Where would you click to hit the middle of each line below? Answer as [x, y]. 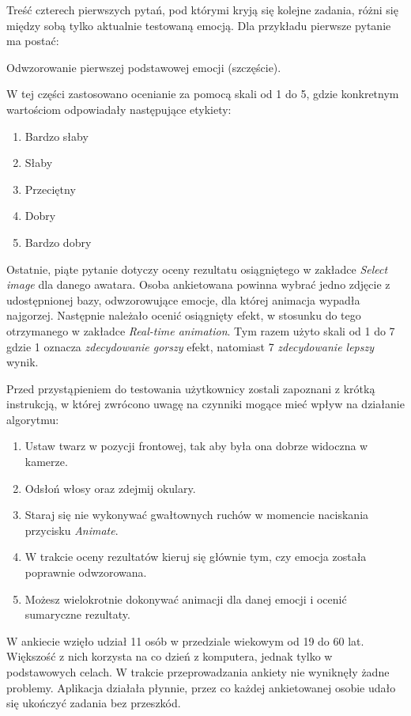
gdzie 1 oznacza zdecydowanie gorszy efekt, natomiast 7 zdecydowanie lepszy [190, 346]
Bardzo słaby [57, 136]
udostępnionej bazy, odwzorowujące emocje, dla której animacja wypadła [183, 299]
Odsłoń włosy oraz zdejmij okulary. [110, 488]
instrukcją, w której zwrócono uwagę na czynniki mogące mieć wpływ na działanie [205, 404]
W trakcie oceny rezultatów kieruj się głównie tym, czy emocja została [196, 557]
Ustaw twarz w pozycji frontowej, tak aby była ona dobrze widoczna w [196, 446]
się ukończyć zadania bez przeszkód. [94, 703]
